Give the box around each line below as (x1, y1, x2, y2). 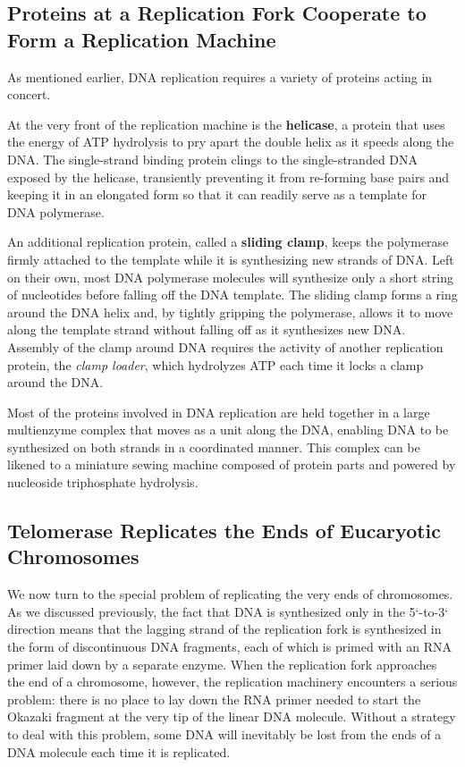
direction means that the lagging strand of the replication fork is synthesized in (7, 619, 442, 638)
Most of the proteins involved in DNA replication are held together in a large (7, 402, 430, 421)
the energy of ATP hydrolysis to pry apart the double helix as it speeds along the (7, 132, 454, 151)
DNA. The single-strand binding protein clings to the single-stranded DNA (7, 149, 418, 168)
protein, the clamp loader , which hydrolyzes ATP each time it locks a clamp (7, 355, 424, 374)
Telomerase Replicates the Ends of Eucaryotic (7, 517, 442, 544)
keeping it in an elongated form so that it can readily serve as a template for (7, 185, 427, 204)
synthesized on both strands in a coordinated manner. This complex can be (7, 437, 420, 456)
